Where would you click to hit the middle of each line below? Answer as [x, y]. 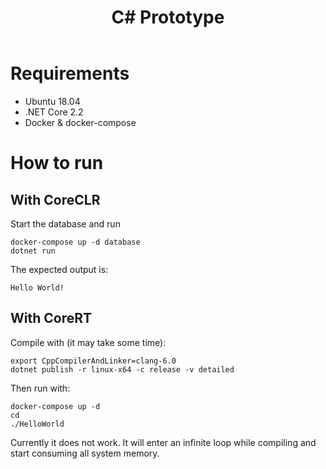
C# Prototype [168, 17]
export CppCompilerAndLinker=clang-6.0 [93, 361]
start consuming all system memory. [85, 453]
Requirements [70, 73]
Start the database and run [65, 223]
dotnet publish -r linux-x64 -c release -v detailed [122, 369]
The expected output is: [59, 269]
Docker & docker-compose [80, 122]
